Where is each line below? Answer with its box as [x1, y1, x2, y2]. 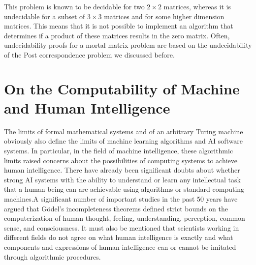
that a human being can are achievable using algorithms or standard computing [4, 184, 245, 194]
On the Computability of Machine [4, 78, 240, 98]
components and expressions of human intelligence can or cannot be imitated [4, 242, 236, 252]
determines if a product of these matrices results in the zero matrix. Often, [4, 30, 230, 40]
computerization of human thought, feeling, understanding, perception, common [4, 213, 245, 223]
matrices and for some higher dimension [104, 11, 224, 21]
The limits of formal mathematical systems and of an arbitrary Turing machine [4, 126, 243, 136]
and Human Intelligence [4, 97, 170, 118]
